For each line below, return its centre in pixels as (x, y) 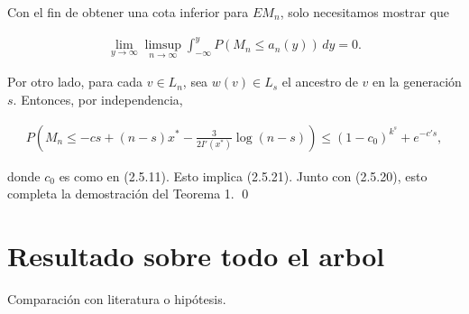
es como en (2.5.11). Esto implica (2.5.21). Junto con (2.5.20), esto (243, 175)
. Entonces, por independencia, (98, 99)
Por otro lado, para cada (75, 82)
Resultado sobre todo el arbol (196, 255)
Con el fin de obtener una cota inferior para (128, 12)
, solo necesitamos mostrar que (365, 12)
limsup (163, 46)
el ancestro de (320, 82)
